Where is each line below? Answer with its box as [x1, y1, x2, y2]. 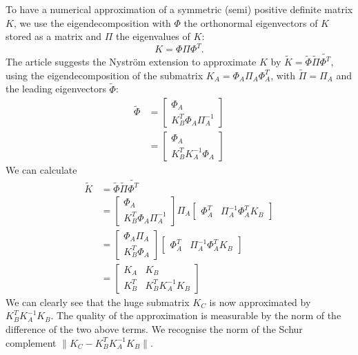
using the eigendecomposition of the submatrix [6, 68, 203, 82]
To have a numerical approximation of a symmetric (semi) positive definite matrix [6, 2, 353, 16]
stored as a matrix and [6, 29, 102, 43]
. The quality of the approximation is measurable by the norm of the [50, 308, 341, 323]
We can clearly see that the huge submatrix [6, 294, 190, 309]
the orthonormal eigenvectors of [183, 15, 318, 30]
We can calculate [6, 163, 77, 177]
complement [6, 335, 57, 349]
